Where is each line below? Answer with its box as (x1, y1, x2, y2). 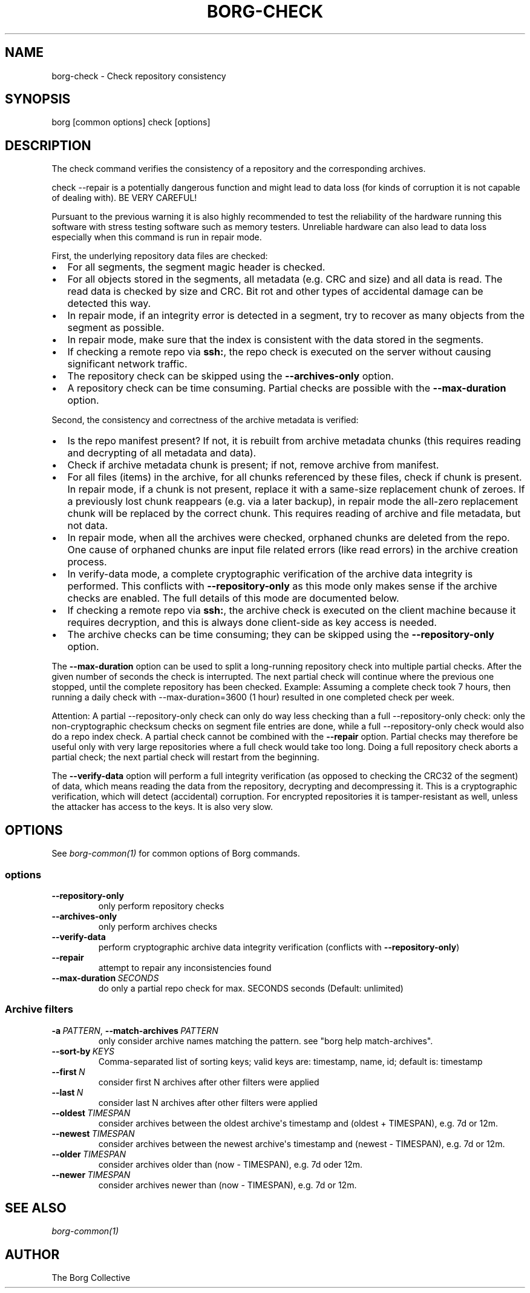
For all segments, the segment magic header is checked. (67, 261, 326, 274)
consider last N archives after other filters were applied (98, 1097, 318, 1108)
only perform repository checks (98, 900, 224, 911)
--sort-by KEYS (51, 1045, 114, 1056)
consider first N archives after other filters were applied (98, 1076, 319, 1087)
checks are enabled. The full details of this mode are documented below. (67, 592, 399, 605)
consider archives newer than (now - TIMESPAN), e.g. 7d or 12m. (98, 1179, 357, 1190)
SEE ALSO (5, 1200, 67, 1216)
